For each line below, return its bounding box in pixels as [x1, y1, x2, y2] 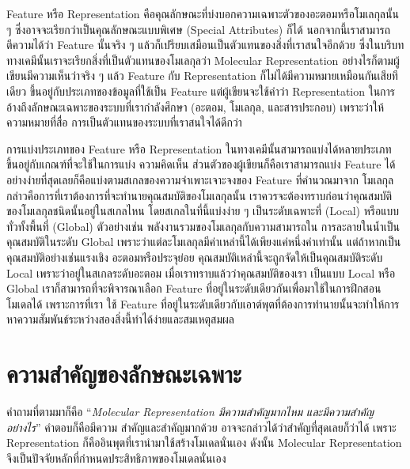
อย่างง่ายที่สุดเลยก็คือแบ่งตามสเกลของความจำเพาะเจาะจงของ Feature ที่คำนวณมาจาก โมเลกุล [6, 171, 394, 187]
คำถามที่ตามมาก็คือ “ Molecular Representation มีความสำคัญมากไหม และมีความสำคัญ [6, 403, 374, 419]
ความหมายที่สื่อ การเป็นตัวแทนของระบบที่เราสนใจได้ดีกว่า [6, 114, 242, 130]
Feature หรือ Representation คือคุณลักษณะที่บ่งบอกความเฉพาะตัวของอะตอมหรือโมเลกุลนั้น [6, 6, 399, 21]
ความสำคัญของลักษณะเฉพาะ [6, 357, 242, 390]
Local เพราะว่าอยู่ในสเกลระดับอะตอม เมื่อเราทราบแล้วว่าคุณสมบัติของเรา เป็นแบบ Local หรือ [6, 264, 396, 281]
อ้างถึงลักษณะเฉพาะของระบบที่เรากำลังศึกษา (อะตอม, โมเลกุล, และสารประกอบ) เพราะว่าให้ [6, 98, 385, 115]
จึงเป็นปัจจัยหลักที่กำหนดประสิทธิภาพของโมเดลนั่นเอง [6, 449, 226, 466]
